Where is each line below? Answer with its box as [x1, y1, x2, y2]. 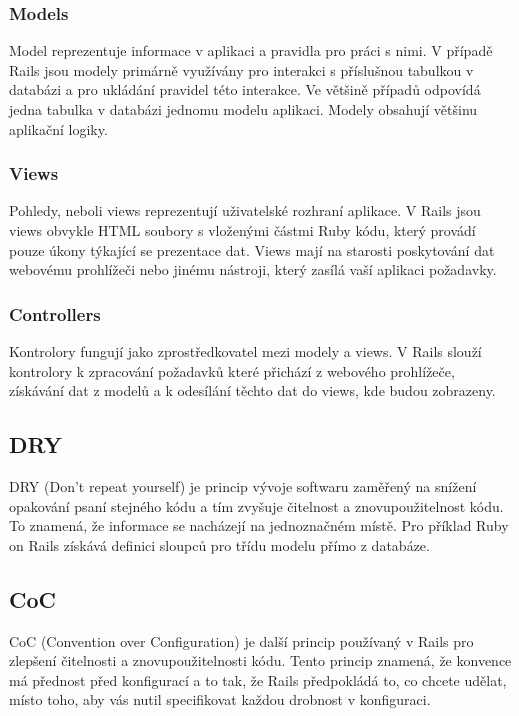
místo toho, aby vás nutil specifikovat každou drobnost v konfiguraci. [9, 689, 431, 710]
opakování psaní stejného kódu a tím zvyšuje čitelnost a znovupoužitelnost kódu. [9, 495, 504, 516]
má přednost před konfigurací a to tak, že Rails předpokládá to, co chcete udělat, [9, 669, 507, 690]
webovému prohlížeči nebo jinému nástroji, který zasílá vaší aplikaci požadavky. [9, 259, 497, 280]
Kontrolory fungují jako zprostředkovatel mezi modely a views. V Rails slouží [9, 341, 482, 361]
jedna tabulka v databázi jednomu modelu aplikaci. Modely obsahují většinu [9, 99, 478, 119]
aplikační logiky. [9, 118, 108, 139]
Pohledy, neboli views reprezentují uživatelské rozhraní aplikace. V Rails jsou [9, 200, 481, 221]
